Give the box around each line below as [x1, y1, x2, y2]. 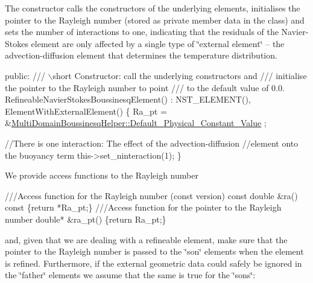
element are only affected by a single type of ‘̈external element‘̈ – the [31, 37, 285, 49]
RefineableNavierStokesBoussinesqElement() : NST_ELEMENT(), [5, 93, 251, 106]
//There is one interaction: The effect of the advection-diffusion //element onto [5, 136, 299, 149]
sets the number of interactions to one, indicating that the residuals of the [5, 25, 279, 38]
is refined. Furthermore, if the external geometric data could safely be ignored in [5, 256, 302, 269]
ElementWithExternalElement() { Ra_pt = [5, 104, 167, 117]
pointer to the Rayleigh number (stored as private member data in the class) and [5, 13, 305, 26]
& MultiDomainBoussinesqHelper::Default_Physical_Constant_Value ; [5, 116, 267, 129]
